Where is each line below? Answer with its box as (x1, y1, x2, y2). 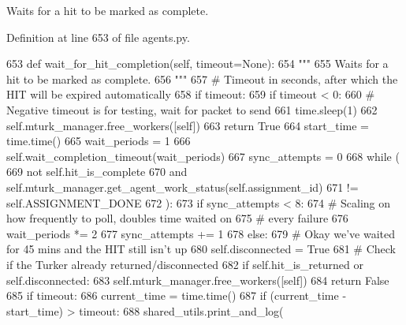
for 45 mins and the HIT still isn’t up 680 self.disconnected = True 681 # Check (6, 241, 396, 257)
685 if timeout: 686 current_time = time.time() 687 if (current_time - (6, 287, 347, 304)
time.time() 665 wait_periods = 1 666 (6, 133, 191, 149)
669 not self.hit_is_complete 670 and (6, 163, 188, 180)
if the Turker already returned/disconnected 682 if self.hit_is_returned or (6, 256, 363, 272)
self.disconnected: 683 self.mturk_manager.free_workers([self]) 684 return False (6, 271, 389, 288)
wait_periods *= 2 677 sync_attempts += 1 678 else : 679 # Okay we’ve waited (6, 225, 396, 241)
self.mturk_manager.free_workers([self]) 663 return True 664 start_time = (6, 117, 369, 133)
